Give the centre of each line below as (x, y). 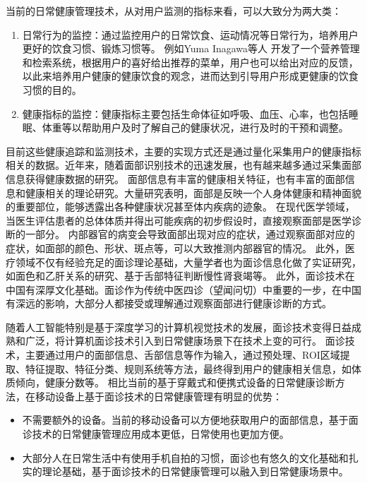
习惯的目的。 (52, 89)
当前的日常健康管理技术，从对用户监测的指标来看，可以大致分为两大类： (174, 11)
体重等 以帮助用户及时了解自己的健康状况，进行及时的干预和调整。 (195, 127)
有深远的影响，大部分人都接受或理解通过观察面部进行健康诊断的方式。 (169, 303)
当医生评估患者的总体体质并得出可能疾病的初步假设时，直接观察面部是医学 (179, 220)
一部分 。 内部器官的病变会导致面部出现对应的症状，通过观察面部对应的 (190, 234)
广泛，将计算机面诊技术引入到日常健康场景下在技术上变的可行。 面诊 (185, 341)
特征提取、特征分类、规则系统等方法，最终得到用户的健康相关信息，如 (188, 368)
